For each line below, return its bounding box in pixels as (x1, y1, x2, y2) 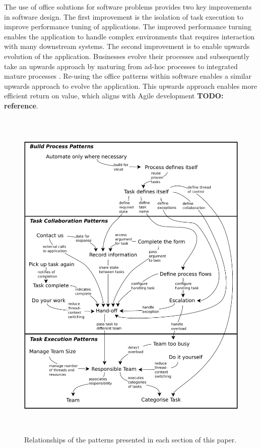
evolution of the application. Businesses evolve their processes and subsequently (4, 50, 250, 61)
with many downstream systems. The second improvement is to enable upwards (4, 41, 250, 51)
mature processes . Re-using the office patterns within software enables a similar (4, 71, 251, 81)
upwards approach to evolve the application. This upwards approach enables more (4, 80, 257, 91)
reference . (4, 100, 38, 110)
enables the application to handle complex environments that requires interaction (4, 31, 255, 41)
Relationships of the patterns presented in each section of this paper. (24, 434, 237, 445)
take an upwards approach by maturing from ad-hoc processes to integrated (4, 61, 238, 71)
